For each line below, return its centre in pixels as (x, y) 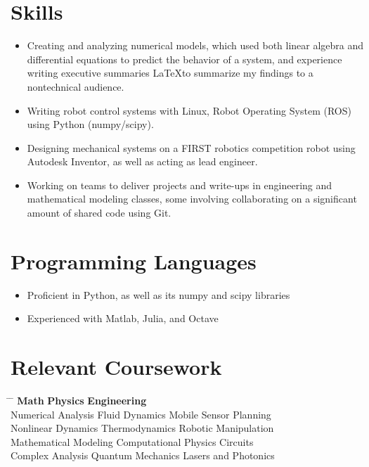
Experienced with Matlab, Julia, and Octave (123, 318)
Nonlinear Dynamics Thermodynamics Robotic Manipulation (142, 428)
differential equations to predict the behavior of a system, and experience (184, 59)
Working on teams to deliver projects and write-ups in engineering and (180, 185)
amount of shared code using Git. (99, 213)
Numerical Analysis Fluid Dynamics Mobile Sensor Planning (141, 414)
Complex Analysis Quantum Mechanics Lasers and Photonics (143, 455)
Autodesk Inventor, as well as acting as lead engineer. (142, 161)
